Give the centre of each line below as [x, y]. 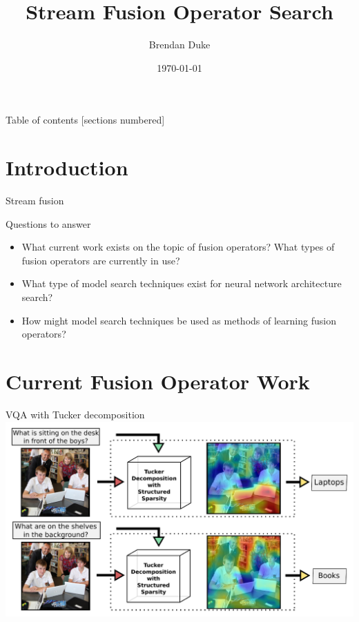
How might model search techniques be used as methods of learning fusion [179, 320]
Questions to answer [48, 223]
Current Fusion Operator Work [158, 381]
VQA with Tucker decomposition [75, 414]
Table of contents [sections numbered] [85, 120]
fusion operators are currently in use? [101, 260]
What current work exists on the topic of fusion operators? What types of [178, 247]
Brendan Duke [179, 45]
